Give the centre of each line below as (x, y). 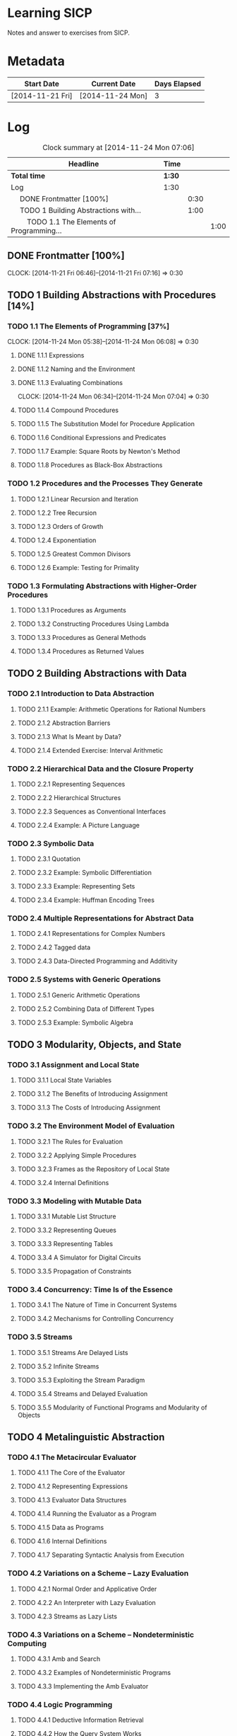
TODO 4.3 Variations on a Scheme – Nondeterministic (101, 1635)
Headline (84, 164)
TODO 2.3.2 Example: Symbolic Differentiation (84, 873)
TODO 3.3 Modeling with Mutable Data (75, 1201)
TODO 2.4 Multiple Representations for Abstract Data (101, 918)
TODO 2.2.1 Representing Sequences (71, 784)
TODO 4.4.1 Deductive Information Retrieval (80, 1720)
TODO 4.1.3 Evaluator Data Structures (72, 1500)
